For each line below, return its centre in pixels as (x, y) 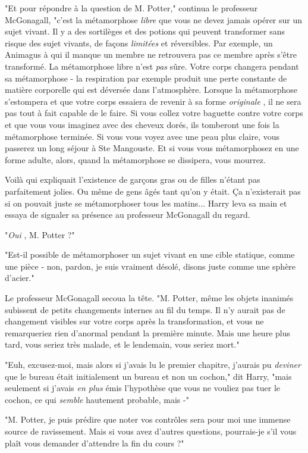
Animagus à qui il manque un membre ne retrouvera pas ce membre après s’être (151, 54)
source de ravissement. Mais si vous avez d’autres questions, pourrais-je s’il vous (151, 431)
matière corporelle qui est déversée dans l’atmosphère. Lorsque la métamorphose (151, 90)
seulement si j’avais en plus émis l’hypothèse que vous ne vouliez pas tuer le (143, 388)
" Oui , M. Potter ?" (40, 234)
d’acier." (20, 278)
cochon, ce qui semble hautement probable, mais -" (97, 399)
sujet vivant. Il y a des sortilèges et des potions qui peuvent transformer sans (145, 31)
